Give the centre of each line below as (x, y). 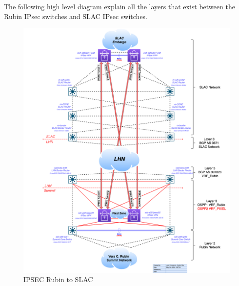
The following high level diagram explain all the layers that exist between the (119, 6)
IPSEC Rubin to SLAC (58, 279)
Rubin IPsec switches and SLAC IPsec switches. (76, 16)
